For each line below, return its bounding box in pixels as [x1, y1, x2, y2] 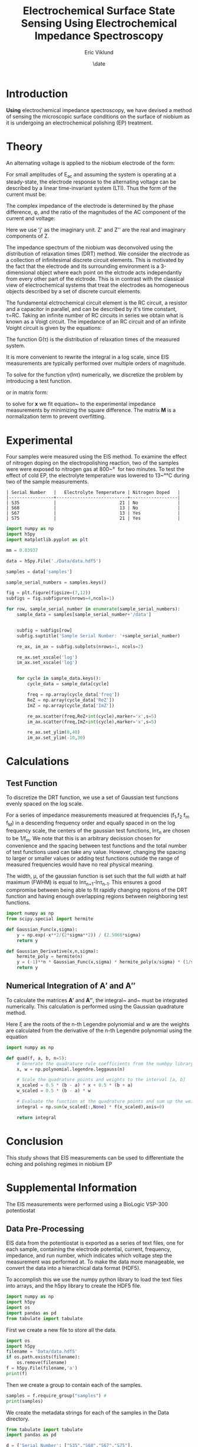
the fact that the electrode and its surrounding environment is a [6, 263, 160, 270]
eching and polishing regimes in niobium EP [6, 1160, 113, 1167]
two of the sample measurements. [6, 478, 90, 485]
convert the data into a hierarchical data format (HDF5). [6, 1265, 141, 1272]
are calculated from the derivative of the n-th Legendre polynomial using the [6, 1027, 192, 1034]
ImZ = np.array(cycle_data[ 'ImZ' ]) [27, 702, 115, 709]
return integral [16, 1114, 57, 1121]
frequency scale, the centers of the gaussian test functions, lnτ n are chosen [6, 827, 190, 836]
